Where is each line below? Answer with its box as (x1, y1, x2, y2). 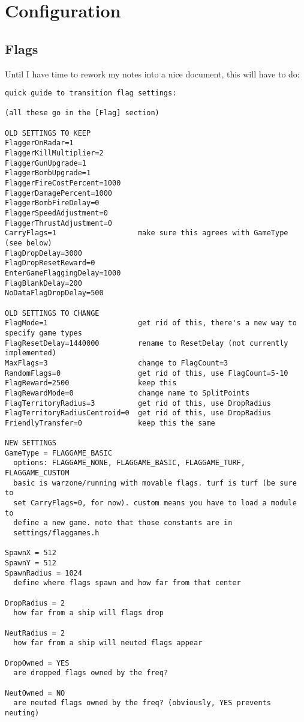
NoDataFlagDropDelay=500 (5, 289, 104, 298)
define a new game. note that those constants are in (13, 519, 233, 528)
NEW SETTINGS (5, 439, 56, 448)
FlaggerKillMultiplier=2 (5, 149, 104, 158)
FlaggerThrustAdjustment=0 (5, 218, 112, 227)
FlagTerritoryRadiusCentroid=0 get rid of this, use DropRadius (5, 409, 271, 418)
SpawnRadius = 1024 (5, 568, 82, 577)
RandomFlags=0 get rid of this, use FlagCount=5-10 (5, 369, 288, 378)
